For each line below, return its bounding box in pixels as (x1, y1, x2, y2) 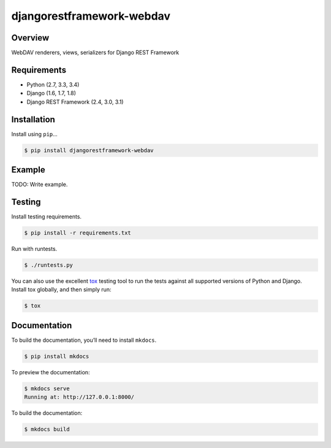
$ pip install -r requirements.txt (24, 230, 131, 236)
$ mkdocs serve (24, 385, 70, 392)
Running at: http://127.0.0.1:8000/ (24, 393, 135, 401)
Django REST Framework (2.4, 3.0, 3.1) (26, 98, 124, 106)
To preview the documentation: (11, 368, 90, 376)
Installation (11, 114, 55, 125)
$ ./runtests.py (24, 261, 74, 268)
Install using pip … (11, 130, 58, 137)
